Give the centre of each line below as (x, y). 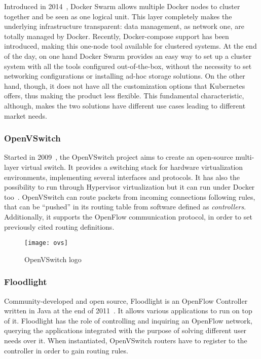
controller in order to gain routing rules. (66, 350)
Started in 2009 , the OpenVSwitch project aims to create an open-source (119, 157)
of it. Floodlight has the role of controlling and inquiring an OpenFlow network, (128, 320)
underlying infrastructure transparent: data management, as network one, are (124, 26)
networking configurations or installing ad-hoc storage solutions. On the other (125, 76)
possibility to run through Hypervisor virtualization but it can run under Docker (129, 187)
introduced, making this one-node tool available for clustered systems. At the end (130, 46)
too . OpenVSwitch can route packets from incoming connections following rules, (130, 196)
